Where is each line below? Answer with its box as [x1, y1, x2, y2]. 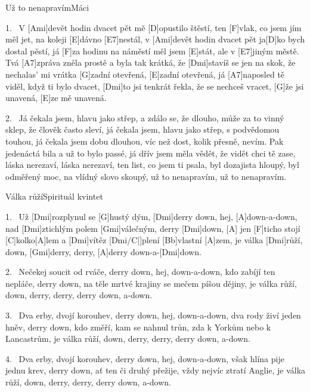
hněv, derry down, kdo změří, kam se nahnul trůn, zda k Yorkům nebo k [5, 320, 271, 333]
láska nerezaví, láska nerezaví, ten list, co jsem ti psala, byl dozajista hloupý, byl [5, 158, 299, 171]
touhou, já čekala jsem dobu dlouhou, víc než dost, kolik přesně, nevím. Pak [5, 134, 284, 147]
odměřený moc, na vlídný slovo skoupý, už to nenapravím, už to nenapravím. [5, 170, 287, 182]
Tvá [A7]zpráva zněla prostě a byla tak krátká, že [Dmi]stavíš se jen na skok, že [5, 56, 296, 69]
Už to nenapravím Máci [5, 1, 89, 13]
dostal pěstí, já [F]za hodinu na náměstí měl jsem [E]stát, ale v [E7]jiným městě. [5, 44, 299, 57]
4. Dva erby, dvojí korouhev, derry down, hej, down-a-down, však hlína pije [5, 352, 284, 365]
